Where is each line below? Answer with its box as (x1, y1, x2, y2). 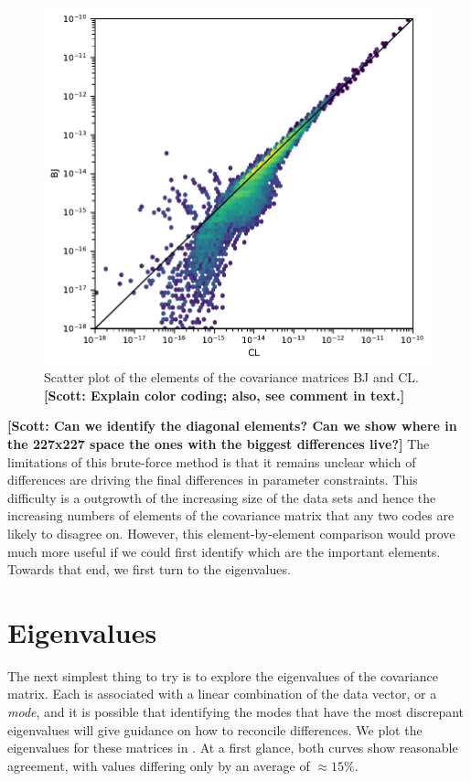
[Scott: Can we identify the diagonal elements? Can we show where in (7, 416, 457, 435)
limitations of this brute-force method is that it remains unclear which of (7, 452, 416, 471)
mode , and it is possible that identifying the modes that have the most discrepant (7, 702, 465, 722)
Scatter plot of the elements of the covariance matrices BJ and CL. (44, 368, 419, 387)
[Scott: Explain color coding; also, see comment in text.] (44, 385, 405, 404)
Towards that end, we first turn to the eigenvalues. (7, 560, 291, 579)
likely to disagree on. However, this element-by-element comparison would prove (7, 523, 455, 542)
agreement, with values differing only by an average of (7, 755, 310, 775)
